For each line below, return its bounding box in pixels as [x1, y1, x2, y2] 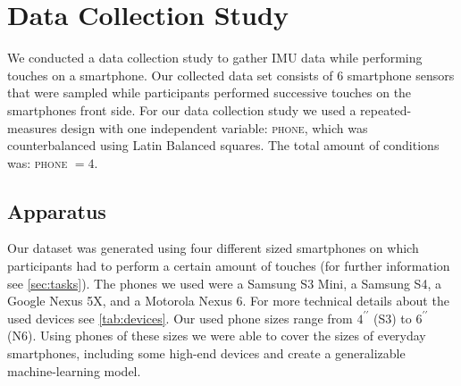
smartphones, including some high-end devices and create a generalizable [7, 344, 406, 363]
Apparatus [7, 197, 106, 224]
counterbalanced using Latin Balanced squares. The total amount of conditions [7, 136, 440, 155]
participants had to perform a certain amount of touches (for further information [7, 256, 450, 275]
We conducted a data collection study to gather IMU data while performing [7, 48, 423, 67]
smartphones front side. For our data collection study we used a [7, 100, 356, 119]
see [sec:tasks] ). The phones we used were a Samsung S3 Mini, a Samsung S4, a [7, 273, 441, 292]
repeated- [360, 100, 412, 119]
